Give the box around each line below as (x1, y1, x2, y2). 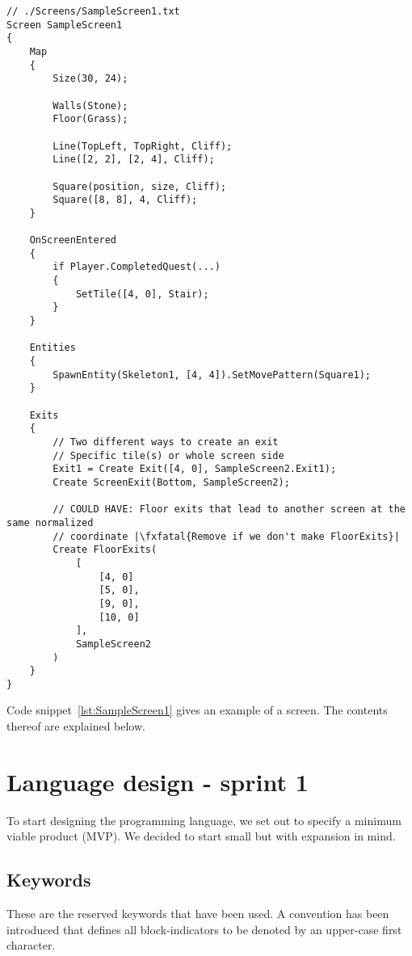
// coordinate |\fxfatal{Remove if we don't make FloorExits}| (53, 530, 400, 542)
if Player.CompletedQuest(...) (53, 261, 221, 273)
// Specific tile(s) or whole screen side (53, 449, 284, 461)
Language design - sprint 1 (6, 764, 309, 798)
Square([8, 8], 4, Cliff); (53, 194, 198, 206)
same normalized (6, 516, 94, 529)
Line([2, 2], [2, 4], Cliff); (53, 154, 215, 166)
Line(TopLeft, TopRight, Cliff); (53, 140, 233, 152)
